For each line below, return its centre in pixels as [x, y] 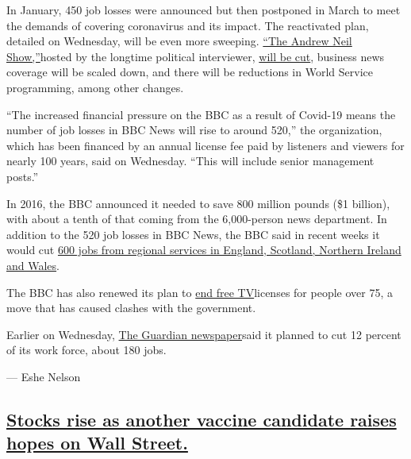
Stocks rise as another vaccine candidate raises [202, 419]
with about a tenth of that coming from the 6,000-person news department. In [197, 219]
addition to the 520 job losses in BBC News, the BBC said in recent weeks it [193, 234]
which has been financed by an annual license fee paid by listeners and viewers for [205, 145]
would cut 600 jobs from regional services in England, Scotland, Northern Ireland [204, 250]
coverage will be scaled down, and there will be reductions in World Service [190, 72]
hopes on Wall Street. [97, 443]
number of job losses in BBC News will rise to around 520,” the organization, [194, 130]
